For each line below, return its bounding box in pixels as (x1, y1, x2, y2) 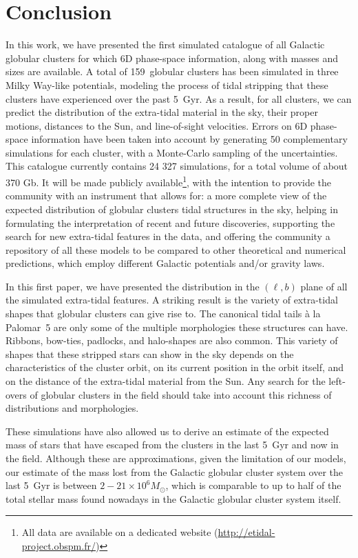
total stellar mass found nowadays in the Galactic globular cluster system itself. (6, 491, 341, 506)
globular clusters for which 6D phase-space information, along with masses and (6, 50, 339, 65)
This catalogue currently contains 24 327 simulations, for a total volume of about (6, 159, 348, 173)
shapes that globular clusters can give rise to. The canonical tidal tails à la (6, 306, 321, 321)
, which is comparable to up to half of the (165, 478, 341, 492)
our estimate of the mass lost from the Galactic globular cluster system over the (6, 464, 343, 479)
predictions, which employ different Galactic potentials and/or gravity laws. (6, 256, 325, 270)
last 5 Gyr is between (6, 478, 97, 492)
